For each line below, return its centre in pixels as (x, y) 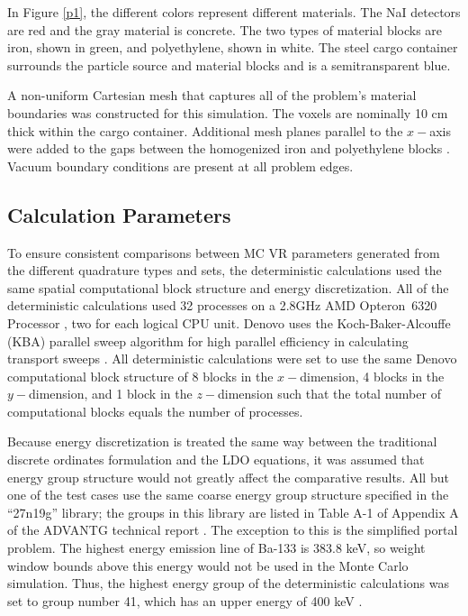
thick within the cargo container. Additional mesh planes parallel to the (205, 130)
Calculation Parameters (119, 214)
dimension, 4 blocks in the (372, 376)
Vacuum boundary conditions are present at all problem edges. (180, 165)
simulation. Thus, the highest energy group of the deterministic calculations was (228, 583)
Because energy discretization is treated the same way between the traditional (222, 441)
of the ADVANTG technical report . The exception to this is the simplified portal (233, 530)
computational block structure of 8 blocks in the (140, 376)
